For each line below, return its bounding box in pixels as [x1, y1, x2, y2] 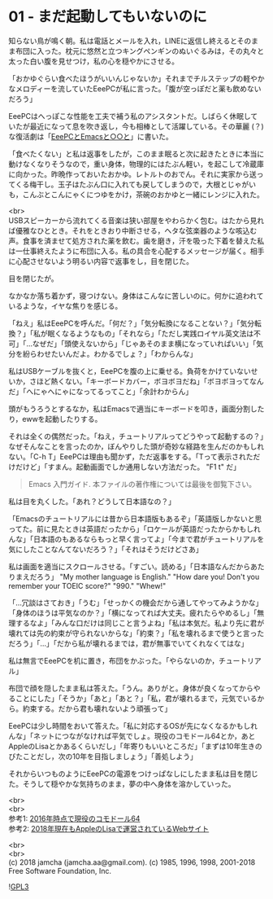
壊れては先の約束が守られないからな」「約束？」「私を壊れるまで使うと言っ [8, 628, 258, 638]
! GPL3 [8, 881, 29, 892]
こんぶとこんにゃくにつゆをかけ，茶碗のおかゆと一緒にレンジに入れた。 [22, 189, 264, 200]
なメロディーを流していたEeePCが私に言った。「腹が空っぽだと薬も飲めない [8, 83, 262, 94]
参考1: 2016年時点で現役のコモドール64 [8, 813, 141, 823]
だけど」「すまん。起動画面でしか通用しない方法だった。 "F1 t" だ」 [15, 462, 241, 471]
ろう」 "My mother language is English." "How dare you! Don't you [36, 572, 260, 581]
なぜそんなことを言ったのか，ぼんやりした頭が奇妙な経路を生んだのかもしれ [8, 441, 265, 451]
